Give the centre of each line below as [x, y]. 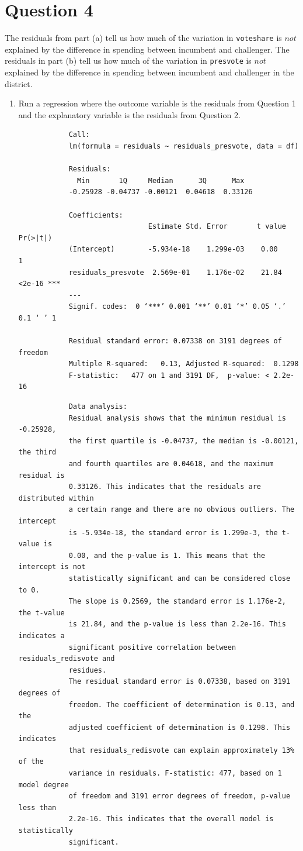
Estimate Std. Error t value [217, 227]
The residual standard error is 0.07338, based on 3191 [180, 682]
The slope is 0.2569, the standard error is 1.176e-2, [177, 602]
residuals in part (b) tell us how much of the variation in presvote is [128, 61]
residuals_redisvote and [67, 659]
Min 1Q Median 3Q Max [161, 180]
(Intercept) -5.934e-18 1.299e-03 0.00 [173, 249]
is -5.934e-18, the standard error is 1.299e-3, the [173, 533]
